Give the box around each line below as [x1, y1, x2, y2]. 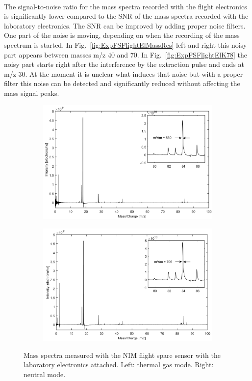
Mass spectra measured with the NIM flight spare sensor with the [24, 350, 221, 360]
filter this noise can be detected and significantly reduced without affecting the [4, 78, 240, 88]
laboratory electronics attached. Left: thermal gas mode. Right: [24, 359, 214, 370]
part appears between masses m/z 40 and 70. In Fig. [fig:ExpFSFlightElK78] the [4, 49, 248, 59]
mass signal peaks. [4, 88, 59, 98]
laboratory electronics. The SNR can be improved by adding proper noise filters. [4, 20, 246, 30]
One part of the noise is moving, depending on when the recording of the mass [4, 30, 240, 40]
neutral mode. [24, 369, 66, 379]
